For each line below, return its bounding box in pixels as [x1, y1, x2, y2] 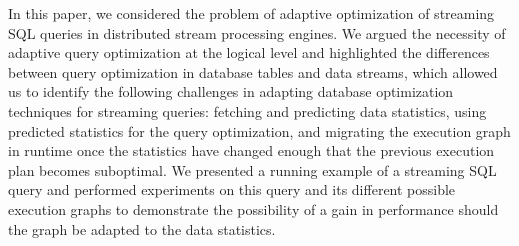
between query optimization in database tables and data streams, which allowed [8, 61, 498, 82]
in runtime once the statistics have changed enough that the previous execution [8, 140, 495, 161]
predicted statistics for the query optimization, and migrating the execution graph [8, 120, 511, 141]
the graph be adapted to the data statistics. [8, 218, 276, 239]
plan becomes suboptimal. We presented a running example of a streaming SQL [8, 159, 497, 180]
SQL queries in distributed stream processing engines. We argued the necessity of [8, 22, 506, 43]
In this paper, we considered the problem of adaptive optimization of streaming [8, 3, 495, 23]
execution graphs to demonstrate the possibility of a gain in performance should [8, 198, 499, 219]
